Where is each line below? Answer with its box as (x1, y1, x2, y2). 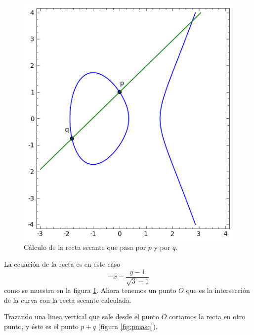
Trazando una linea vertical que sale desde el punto (4, 311, 160, 322)
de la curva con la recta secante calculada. (4, 294, 131, 305)
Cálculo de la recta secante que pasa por (24, 242, 146, 252)
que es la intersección (186, 285, 250, 295)
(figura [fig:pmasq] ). (98, 321, 158, 331)
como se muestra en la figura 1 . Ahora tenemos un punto (4, 285, 176, 295)
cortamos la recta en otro (169, 311, 246, 322)
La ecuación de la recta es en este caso (4, 258, 121, 269)
